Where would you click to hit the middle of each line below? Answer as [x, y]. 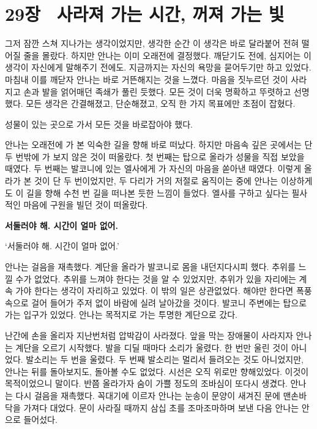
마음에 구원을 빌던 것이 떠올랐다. [86, 205]
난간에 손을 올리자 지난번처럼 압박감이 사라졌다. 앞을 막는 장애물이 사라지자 [149, 335]
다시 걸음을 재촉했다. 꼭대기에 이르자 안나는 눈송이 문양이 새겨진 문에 [148, 395]
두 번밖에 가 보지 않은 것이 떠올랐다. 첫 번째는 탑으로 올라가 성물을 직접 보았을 [155, 156]
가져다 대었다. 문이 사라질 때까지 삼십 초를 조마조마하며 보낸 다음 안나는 [161, 407]
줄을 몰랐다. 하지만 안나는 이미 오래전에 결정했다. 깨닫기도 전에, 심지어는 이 [167, 55]
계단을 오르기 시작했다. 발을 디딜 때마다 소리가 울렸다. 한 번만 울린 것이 [152, 347]
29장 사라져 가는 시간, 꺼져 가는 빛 [145, 14]
